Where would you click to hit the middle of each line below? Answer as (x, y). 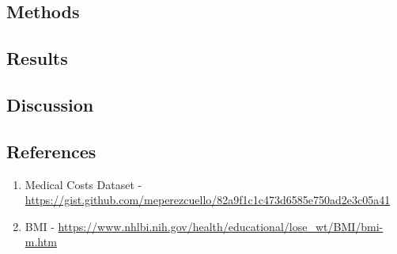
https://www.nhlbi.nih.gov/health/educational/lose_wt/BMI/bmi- (221, 226)
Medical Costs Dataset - (83, 184)
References (51, 151)
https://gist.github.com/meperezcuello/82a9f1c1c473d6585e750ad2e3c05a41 (208, 200)
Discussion (50, 104)
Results (37, 58)
